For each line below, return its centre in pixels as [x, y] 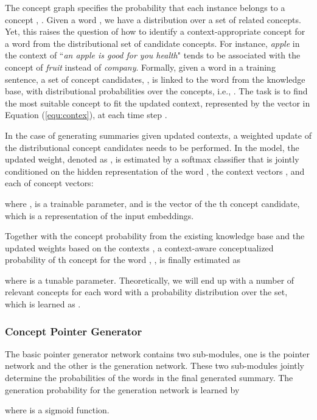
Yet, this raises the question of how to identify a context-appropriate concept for [155, 31]
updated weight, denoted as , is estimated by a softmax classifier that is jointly [152, 159]
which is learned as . [43, 304]
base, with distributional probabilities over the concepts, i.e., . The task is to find [156, 91]
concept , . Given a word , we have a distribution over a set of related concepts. [153, 19]
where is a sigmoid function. [57, 410]
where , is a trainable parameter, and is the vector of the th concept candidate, [152, 203]
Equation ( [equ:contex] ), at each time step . [86, 115]
